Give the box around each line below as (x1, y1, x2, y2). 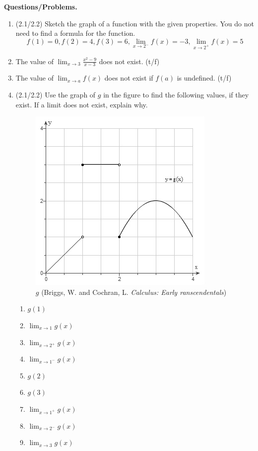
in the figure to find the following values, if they (103, 89, 249, 99)
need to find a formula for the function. (15, 28, 135, 38)
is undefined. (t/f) (177, 73, 232, 83)
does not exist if (104, 73, 153, 83)
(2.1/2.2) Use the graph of (15, 89, 96, 99)
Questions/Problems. (4, 1, 77, 11)
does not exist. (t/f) (99, 56, 160, 66)
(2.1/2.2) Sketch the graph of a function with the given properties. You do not (15, 18, 254, 28)
